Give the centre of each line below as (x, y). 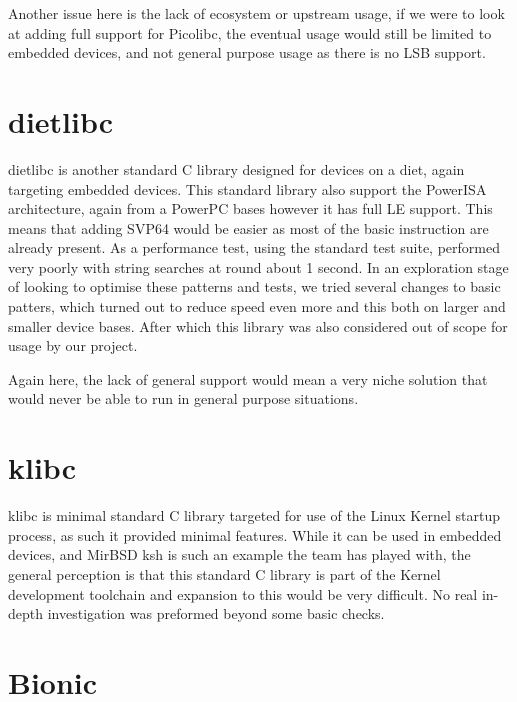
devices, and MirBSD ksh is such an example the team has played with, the (239, 554)
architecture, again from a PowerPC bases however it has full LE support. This (250, 208)
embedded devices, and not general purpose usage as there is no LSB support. (247, 52)
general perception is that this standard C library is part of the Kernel (224, 573)
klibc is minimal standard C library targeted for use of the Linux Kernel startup (254, 515)
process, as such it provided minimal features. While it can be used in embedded (255, 534)
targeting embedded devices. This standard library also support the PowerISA (247, 188)
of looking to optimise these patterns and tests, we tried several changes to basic (254, 286)
